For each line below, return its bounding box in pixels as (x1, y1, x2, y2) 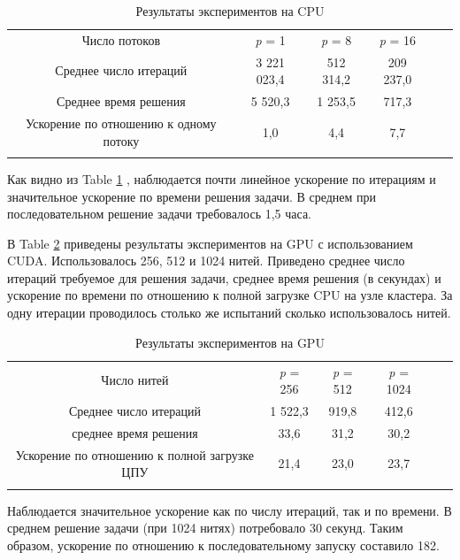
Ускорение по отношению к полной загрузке (15, 445, 255, 464)
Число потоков (81, 30, 161, 49)
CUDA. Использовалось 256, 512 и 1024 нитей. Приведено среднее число (7, 251, 405, 270)
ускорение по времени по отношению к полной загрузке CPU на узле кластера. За (7, 286, 453, 304)
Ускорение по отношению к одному (26, 113, 217, 132)
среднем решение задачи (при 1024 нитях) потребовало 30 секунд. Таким (7, 518, 403, 537)
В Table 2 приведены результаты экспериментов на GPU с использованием (7, 234, 413, 252)
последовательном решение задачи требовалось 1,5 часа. (7, 204, 311, 223)
